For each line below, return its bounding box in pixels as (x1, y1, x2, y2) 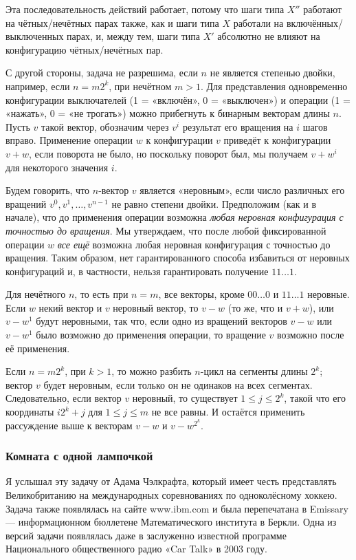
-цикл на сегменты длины (200, 364, 308, 378)
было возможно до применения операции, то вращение (36, 327, 266, 342)
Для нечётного (5, 287, 66, 301)
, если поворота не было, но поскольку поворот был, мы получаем (28, 146, 308, 160)
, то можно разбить (111, 364, 192, 378)
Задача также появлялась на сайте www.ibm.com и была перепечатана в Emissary (5, 501, 348, 515)
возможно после (276, 327, 344, 342)
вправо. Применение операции (5, 133, 133, 147)
